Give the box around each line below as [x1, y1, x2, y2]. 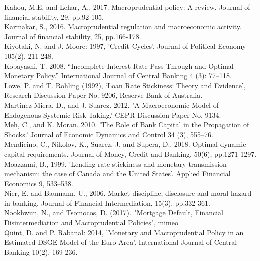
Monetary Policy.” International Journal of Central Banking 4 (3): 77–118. [4, 70, 232, 81]
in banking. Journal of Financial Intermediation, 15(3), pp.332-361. [4, 197, 210, 208]
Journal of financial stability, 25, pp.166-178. [4, 31, 141, 41]
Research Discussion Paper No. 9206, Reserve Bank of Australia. [4, 90, 203, 100]
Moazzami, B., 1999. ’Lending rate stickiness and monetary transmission [4, 158, 227, 169]
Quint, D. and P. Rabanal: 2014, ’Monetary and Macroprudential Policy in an [4, 227, 244, 237]
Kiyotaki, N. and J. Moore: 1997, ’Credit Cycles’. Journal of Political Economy [4, 41, 246, 51]
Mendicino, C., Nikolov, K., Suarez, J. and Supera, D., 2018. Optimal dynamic [4, 139, 246, 149]
